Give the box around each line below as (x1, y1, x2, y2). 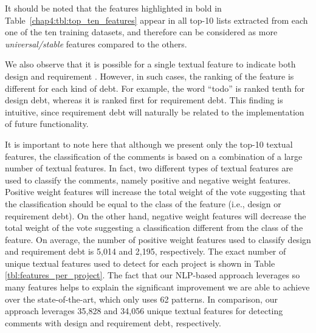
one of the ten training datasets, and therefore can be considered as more (5, 26, 278, 38)
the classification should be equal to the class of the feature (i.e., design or (5, 197, 281, 210)
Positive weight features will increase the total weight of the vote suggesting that (5, 185, 306, 198)
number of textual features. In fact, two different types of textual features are (5, 162, 294, 174)
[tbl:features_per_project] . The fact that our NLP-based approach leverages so (5, 269, 300, 281)
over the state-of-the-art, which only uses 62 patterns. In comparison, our (5, 292, 278, 305)
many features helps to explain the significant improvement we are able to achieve (5, 281, 310, 294)
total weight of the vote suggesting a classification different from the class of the (5, 221, 303, 234)
